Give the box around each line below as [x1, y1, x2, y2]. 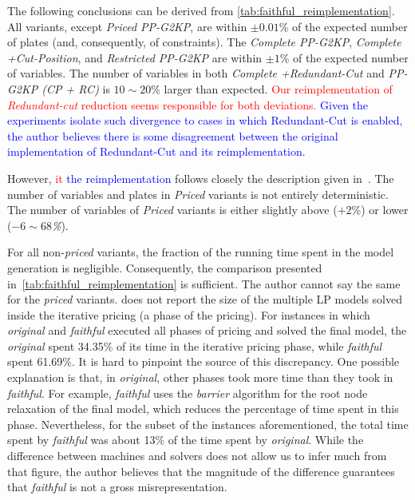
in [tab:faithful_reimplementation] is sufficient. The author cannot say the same [7, 275, 401, 292]
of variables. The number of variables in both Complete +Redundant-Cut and [7, 65, 385, 81]
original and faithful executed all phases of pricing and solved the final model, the [7, 322, 407, 339]
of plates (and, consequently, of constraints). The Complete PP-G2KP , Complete [7, 34, 401, 50]
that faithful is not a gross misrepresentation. [7, 478, 227, 495]
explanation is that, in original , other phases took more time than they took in [7, 369, 393, 386]
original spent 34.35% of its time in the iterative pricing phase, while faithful [7, 337, 382, 354]
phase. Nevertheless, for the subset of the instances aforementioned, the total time [7, 415, 409, 432]
